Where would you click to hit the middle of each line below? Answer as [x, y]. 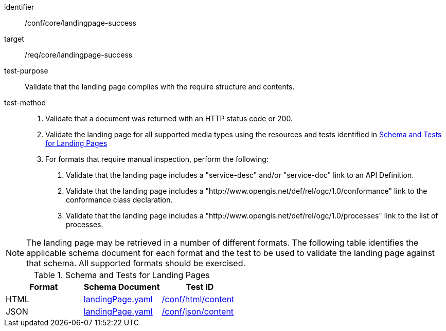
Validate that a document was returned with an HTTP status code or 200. [169, 118]
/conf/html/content [198, 299]
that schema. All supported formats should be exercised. [136, 263]
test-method [25, 103]
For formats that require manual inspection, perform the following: [157, 159]
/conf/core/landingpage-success [81, 23]
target [14, 39]
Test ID [200, 287]
